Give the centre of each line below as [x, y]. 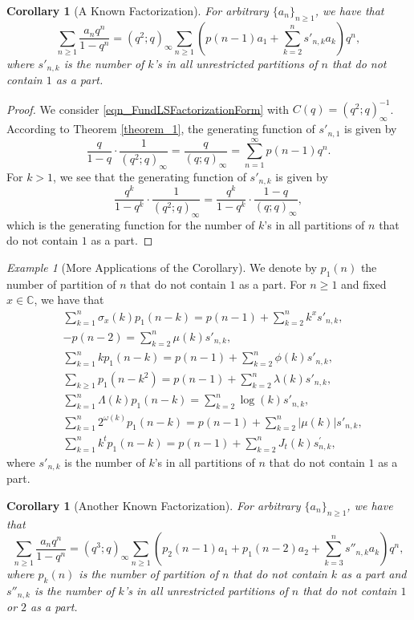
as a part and [374, 574]
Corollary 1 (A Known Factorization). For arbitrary [138, 10]
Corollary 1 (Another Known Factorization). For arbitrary [154, 505]
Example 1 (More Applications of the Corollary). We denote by [162, 267]
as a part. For [273, 284]
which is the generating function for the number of [131, 224]
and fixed [364, 284]
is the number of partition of [148, 574]
